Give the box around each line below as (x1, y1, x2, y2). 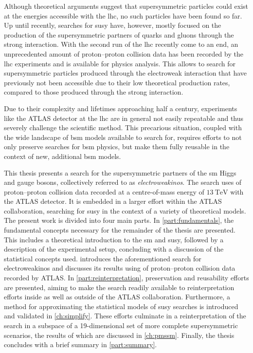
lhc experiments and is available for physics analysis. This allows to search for (4, 58, 236, 68)
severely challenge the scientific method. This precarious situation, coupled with (4, 122, 242, 133)
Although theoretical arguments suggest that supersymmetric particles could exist (4, 1, 248, 11)
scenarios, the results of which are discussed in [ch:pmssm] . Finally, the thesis (4, 330, 235, 340)
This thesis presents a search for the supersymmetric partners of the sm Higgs (4, 167, 236, 177)
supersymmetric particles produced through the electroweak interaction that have (4, 68, 247, 78)
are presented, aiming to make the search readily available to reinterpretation (4, 282, 235, 292)
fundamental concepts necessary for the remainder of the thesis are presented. (4, 225, 235, 235)
